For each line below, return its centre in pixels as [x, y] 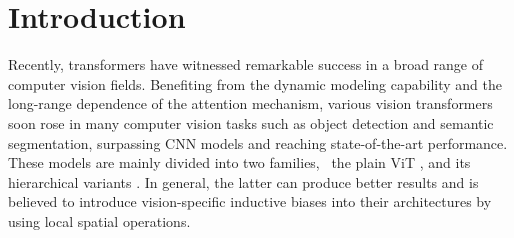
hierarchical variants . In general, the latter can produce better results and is [243, 181]
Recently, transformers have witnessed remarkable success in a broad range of [246, 64]
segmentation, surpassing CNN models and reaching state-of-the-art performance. [258, 142]
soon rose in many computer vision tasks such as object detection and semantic [251, 122]
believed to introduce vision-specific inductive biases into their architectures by [250, 201]
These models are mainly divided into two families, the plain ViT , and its [239, 162]
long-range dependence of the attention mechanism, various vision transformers [250, 103]
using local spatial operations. [99, 220]
